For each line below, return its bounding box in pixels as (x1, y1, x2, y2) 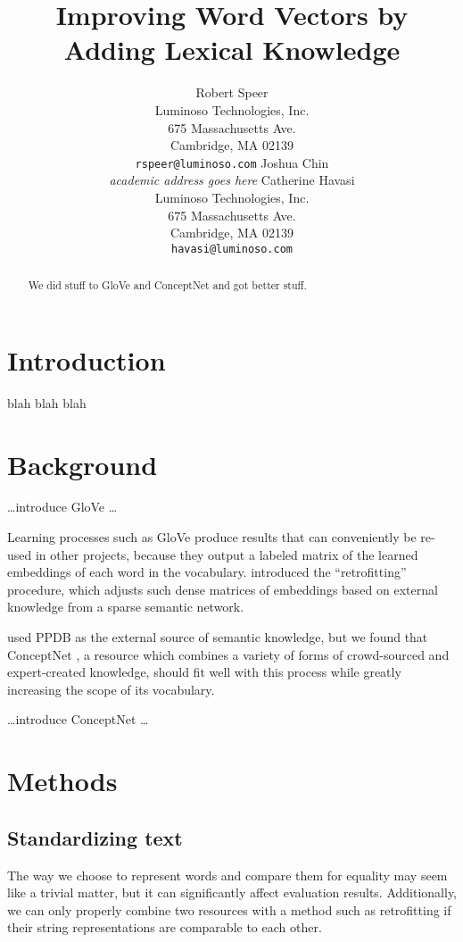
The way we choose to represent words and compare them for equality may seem (7, 865, 448, 884)
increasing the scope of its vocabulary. (7, 679, 215, 698)
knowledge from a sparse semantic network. (7, 597, 244, 616)
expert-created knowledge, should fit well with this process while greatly (7, 663, 401, 681)
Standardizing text (7, 823, 183, 851)
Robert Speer (195, 83, 269, 102)
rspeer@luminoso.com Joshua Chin (135, 153, 329, 171)
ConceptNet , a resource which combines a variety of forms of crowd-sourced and (7, 645, 450, 663)
